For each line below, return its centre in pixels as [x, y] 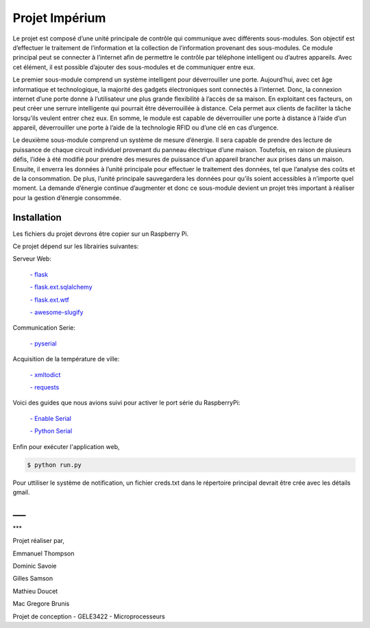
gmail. [21, 492]
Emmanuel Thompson [44, 553]
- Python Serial [51, 431]
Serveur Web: [32, 259]
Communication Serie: [44, 328]
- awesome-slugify [57, 313]
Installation [37, 217]
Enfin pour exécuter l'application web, [66, 446]
